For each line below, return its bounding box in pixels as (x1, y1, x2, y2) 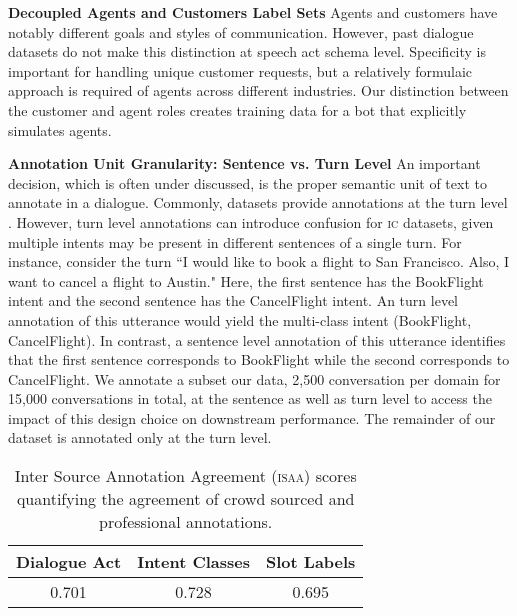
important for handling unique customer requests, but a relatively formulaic (8, 60, 473, 81)
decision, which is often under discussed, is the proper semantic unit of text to (8, 172, 487, 193)
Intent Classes (137, 550, 251, 574)
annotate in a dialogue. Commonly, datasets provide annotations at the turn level (8, 192, 508, 213)
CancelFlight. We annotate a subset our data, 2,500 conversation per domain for (8, 368, 501, 389)
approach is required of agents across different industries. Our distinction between (8, 80, 509, 101)
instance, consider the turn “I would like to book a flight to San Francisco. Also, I (8, 251, 510, 272)
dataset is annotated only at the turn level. (8, 427, 272, 448)
